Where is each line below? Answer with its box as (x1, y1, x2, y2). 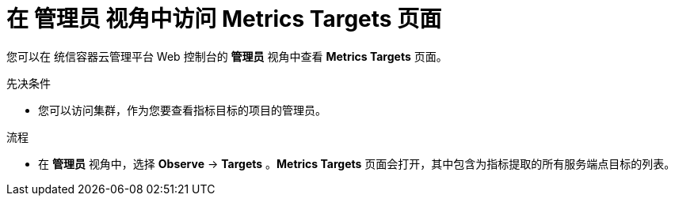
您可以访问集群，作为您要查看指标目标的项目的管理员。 (38, 103, 326, 117)
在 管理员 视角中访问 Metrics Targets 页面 (6, 6, 442, 32)
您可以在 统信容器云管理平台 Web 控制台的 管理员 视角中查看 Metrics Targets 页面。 (6, 49, 448, 63)
